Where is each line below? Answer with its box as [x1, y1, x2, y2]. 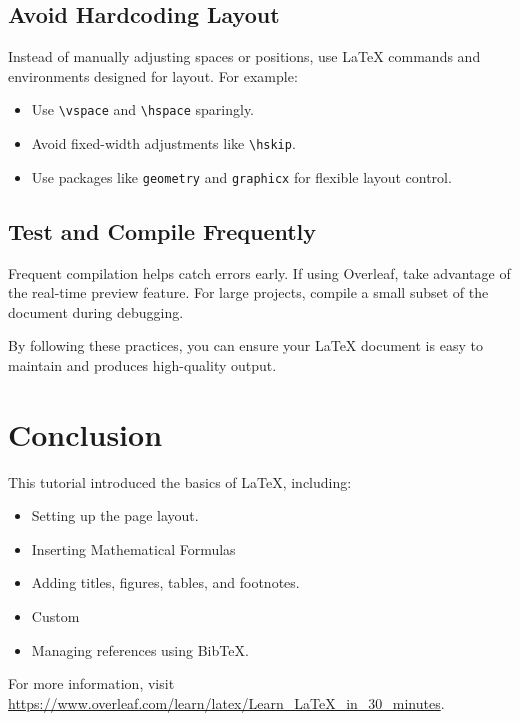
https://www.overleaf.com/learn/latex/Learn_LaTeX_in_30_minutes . [8, 692, 445, 713]
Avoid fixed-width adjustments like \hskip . [31, 133, 296, 154]
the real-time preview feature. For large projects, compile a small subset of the [8, 282, 489, 303]
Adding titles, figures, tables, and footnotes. [31, 572, 300, 593]
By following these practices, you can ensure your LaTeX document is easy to [8, 335, 483, 356]
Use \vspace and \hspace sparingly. [31, 99, 254, 120]
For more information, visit [8, 673, 175, 694]
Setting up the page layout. [31, 505, 199, 526]
